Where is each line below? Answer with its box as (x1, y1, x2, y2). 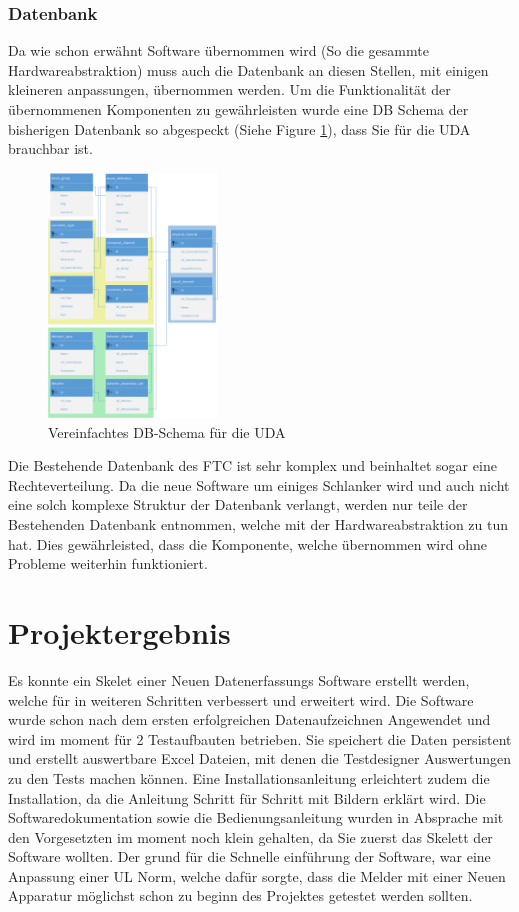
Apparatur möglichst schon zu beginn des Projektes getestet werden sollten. (8, 885, 473, 906)
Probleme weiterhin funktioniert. (8, 553, 208, 574)
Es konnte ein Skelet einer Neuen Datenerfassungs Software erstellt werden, (8, 669, 470, 690)
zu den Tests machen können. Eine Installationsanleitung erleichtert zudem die (8, 767, 490, 788)
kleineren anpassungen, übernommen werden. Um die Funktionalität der (8, 79, 451, 100)
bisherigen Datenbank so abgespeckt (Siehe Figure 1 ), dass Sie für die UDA (8, 118, 471, 139)
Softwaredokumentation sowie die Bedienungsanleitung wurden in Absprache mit (8, 807, 504, 828)
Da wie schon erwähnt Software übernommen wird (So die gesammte (8, 40, 429, 61)
